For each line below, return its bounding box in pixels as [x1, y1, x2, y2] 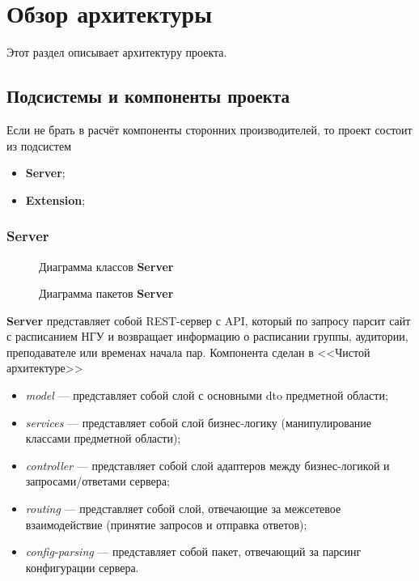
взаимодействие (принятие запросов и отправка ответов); [25, 515, 307, 532]
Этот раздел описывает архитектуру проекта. [6, 44, 227, 61]
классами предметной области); [25, 430, 181, 447]
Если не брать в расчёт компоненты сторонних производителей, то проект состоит [6, 121, 413, 138]
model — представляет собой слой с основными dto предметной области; [25, 387, 388, 404]
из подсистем [6, 137, 72, 154]
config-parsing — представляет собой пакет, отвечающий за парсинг [25, 543, 362, 560]
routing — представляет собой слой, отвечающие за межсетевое [25, 500, 341, 517]
